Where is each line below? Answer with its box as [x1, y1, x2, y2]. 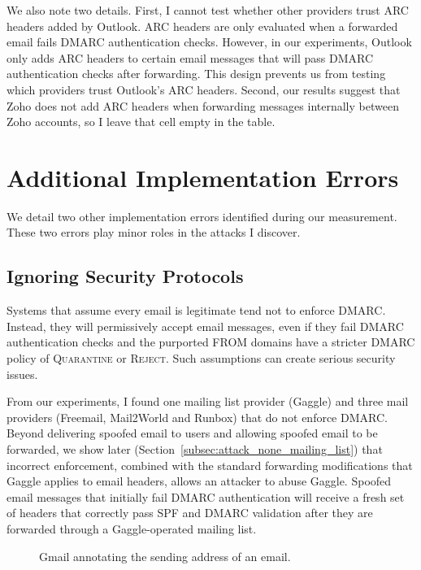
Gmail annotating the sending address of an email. [39, 547, 291, 564]
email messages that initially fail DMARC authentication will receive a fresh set [7, 488, 405, 505]
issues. [7, 365, 38, 382]
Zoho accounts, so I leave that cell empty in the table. [7, 113, 276, 130]
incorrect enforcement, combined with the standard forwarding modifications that [7, 456, 413, 473]
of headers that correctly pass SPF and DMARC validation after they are [7, 504, 373, 521]
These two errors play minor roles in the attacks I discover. [7, 224, 301, 241]
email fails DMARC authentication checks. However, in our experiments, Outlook [7, 33, 412, 50]
